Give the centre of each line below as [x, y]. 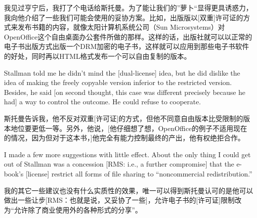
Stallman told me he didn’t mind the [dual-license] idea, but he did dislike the [122, 72]
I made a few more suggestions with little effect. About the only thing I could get [128, 154]
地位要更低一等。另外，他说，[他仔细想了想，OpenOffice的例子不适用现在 [129, 128]
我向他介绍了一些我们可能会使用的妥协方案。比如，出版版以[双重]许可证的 [124, 17]
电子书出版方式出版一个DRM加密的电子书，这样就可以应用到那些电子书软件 [127, 46]
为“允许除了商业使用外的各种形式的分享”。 [73, 209]
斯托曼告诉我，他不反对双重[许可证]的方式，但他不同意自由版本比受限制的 [124, 118]
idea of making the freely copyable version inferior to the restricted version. [118, 82]
